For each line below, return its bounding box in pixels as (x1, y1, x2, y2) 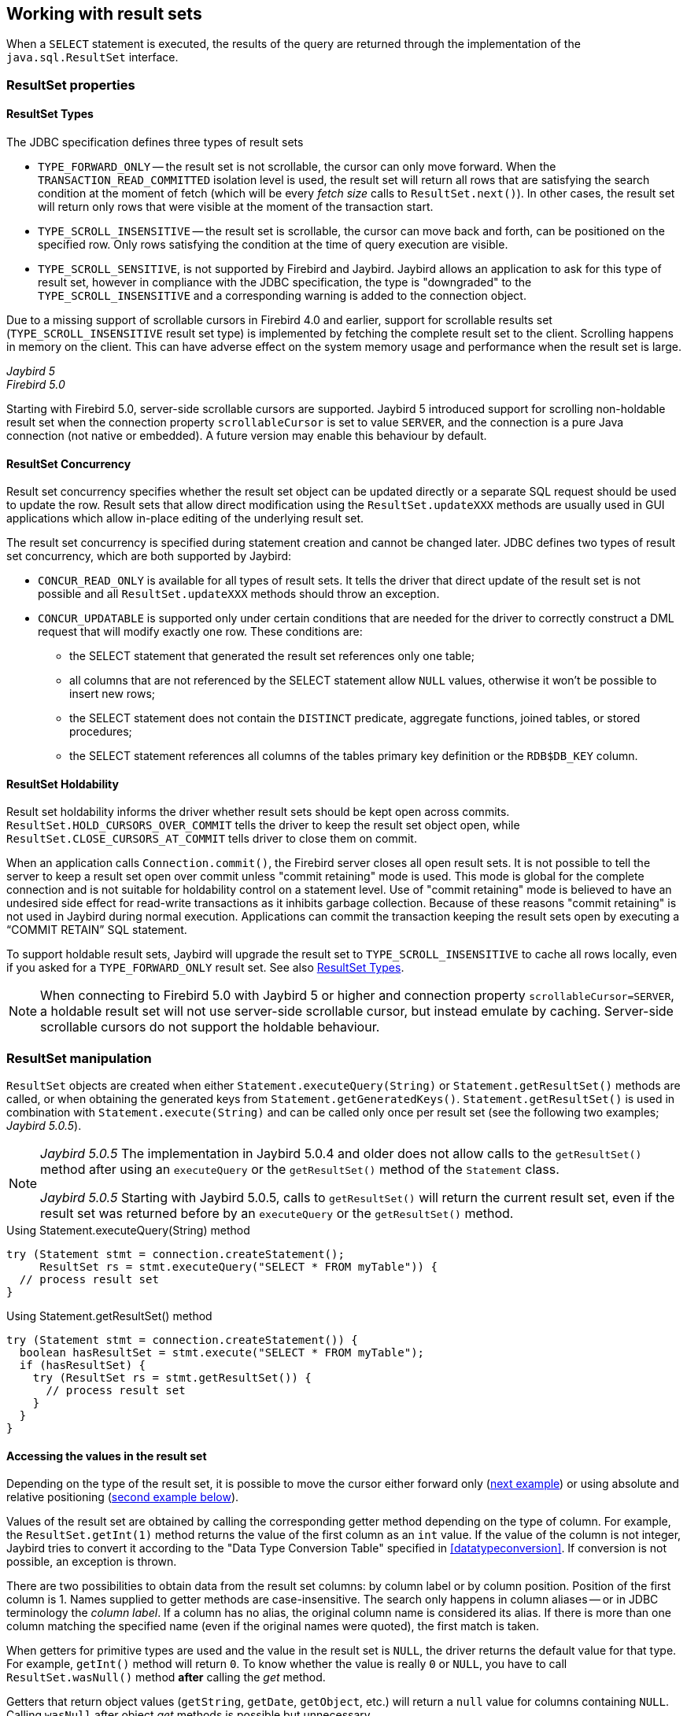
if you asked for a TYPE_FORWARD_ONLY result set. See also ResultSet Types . (6, 961, 404, 975)
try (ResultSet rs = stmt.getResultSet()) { (32, 1371, 312, 1385)
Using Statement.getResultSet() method (6, 1309, 212, 1323)
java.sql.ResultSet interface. (6, 50, 179, 65)
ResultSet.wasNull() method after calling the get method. (6, 1670, 326, 1685)
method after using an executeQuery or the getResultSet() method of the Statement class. (40, 1161, 560, 1178)
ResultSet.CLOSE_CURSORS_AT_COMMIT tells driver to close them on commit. (6, 832, 417, 846)
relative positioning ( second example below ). (6, 1490, 239, 1504)
